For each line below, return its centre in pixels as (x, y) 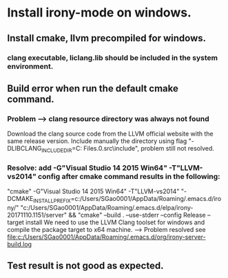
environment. (30, 66)
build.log (20, 244)
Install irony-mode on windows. (99, 13)
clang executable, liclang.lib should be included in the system (113, 58)
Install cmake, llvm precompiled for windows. (107, 38)
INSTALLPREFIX (52, 201)
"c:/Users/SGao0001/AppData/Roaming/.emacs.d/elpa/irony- (107, 208)
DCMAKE (20, 199)
